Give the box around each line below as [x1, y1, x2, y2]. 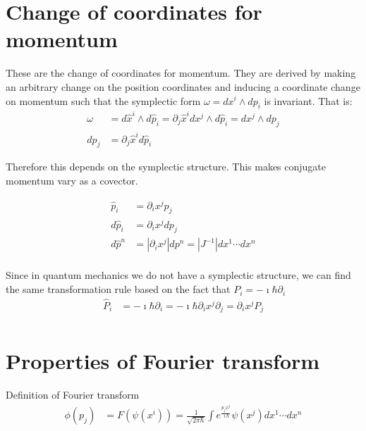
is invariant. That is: [264, 93, 353, 108]
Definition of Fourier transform [6, 387, 140, 401]
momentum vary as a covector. [6, 173, 138, 187]
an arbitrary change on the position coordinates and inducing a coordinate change [6, 79, 360, 94]
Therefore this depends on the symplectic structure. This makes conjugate [6, 159, 327, 174]
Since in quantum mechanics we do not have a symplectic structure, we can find [6, 268, 351, 282]
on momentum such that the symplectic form [6, 93, 201, 108]
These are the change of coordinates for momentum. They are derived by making [6, 65, 356, 80]
